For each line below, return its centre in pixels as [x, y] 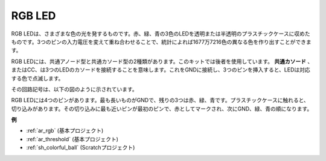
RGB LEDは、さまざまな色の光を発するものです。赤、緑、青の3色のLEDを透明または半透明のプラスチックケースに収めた [161, 34]
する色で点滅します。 [37, 78]
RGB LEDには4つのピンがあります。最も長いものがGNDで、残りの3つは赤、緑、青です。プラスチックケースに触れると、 [160, 100]
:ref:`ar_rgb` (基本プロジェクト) [65, 131]
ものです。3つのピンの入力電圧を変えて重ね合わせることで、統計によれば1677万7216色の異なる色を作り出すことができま [161, 41]
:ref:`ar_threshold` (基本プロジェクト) [72, 139]
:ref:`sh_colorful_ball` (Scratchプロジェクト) [81, 148]
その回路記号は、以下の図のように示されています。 [75, 89]
